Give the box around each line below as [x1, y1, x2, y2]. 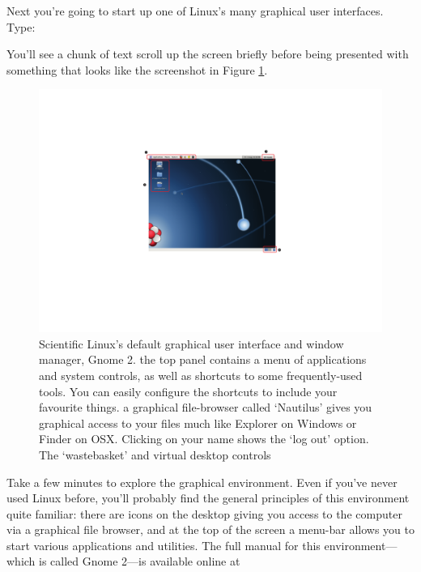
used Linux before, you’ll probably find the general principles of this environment [6, 489, 410, 506]
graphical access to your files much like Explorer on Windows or [39, 414, 357, 431]
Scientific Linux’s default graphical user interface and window [39, 335, 344, 352]
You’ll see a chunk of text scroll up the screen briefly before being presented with [6, 45, 409, 62]
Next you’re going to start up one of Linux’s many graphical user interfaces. [6, 2, 384, 19]
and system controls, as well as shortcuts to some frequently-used [39, 366, 363, 383]
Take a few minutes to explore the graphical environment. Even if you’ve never [6, 473, 398, 490]
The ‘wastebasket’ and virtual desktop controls [39, 446, 271, 463]
